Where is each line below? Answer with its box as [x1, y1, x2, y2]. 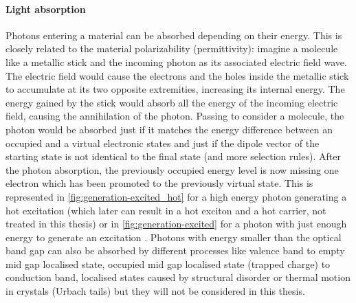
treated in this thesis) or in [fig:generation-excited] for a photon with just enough [5, 216, 347, 231]
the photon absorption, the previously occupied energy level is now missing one [5, 162, 339, 177]
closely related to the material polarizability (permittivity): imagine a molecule [5, 41, 338, 56]
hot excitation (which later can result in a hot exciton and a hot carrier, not [5, 203, 326, 217]
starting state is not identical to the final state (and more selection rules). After [5, 149, 341, 164]
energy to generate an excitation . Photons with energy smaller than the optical [5, 229, 342, 244]
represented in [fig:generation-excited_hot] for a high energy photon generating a [5, 189, 347, 203]
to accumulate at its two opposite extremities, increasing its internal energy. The [5, 82, 345, 96]
